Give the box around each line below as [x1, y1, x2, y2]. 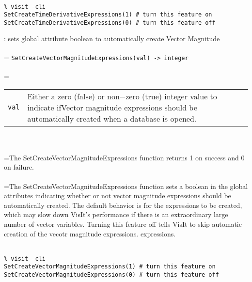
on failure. [4, 162, 34, 172]
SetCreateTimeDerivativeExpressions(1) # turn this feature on [4, 11, 212, 18]
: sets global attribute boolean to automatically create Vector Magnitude [4, 33, 220, 43]
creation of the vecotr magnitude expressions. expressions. [4, 228, 176, 238]
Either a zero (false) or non [27, 90, 120, 102]
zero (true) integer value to [126, 90, 217, 102]
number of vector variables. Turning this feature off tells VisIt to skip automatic [4, 219, 242, 229]
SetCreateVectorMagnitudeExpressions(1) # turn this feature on [4, 263, 216, 270]
